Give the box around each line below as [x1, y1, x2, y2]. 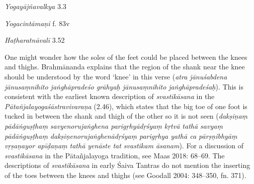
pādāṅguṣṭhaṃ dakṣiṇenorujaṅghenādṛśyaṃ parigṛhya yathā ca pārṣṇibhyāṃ [5, 130, 237, 141]
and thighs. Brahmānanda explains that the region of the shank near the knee [5, 61, 245, 72]
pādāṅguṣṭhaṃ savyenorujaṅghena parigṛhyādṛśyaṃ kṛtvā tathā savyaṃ [5, 120, 223, 131]
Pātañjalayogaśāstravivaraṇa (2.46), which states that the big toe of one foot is [5, 101, 247, 111]
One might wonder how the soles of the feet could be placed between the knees [5, 51, 247, 62]
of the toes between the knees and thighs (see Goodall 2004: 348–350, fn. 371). [5, 169, 246, 180]
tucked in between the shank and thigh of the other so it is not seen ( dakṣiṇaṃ [5, 111, 248, 121]
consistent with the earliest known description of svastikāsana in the [5, 91, 215, 102]
